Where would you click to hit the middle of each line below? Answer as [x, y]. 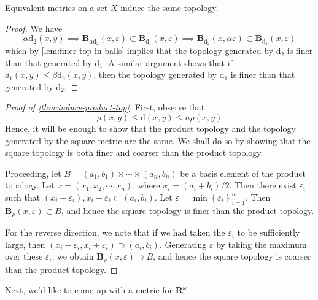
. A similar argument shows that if [168, 62]
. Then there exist [263, 185]
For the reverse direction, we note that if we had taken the [115, 232]
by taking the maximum [262, 244]
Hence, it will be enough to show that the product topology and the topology [150, 129]
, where [146, 185]
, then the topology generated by [155, 75]
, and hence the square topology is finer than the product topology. [188, 210]
